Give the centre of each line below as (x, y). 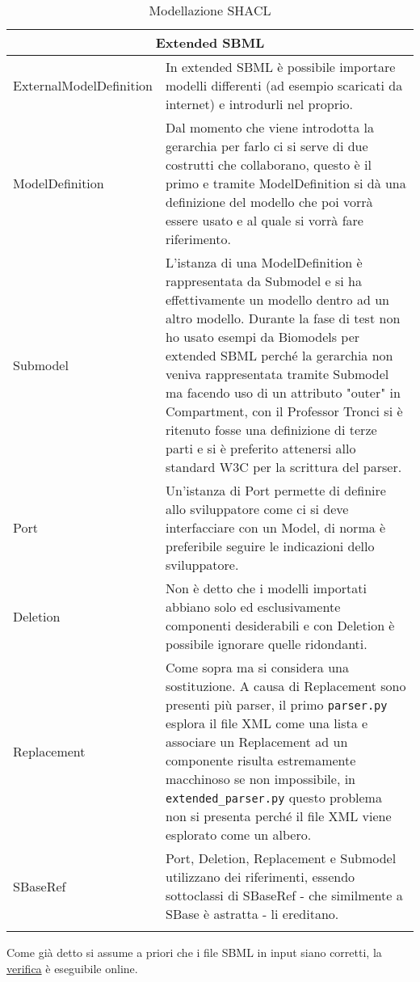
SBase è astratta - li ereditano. (252, 914)
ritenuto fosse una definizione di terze (271, 430)
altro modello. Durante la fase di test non (283, 318)
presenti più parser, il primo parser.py (277, 704)
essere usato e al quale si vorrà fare (265, 220)
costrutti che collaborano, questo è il (269, 164)
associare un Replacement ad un (257, 742)
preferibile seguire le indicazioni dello (270, 546)
